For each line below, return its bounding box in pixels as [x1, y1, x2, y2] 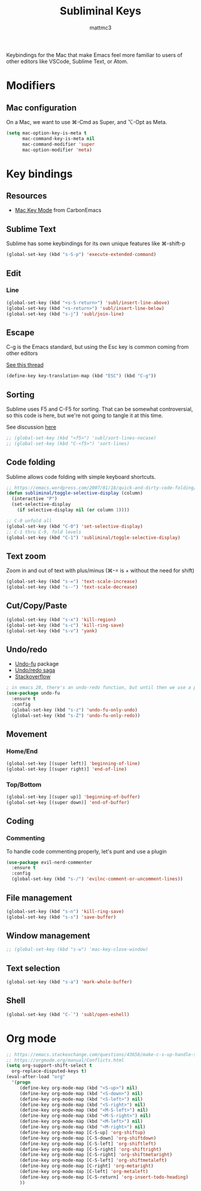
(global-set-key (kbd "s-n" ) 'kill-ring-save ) [6, 908, 124, 915]
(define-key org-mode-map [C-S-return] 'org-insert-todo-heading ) [19, 1174, 188, 1180]
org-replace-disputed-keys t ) [11, 1068, 87, 1074]
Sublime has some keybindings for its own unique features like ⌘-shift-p [6, 240, 185, 247]
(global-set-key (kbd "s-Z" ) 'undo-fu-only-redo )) [11, 712, 141, 719]
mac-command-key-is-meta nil [22, 135, 95, 141]
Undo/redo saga [14, 667, 56, 674]
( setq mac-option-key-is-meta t [6, 130, 87, 136]
